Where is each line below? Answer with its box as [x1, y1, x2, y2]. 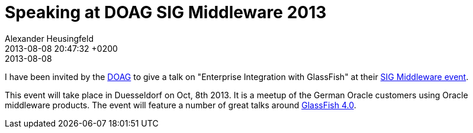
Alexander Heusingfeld [5, 33, 94, 44]
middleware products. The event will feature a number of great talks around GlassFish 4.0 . [5, 99, 356, 110]
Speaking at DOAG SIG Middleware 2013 [5, 2, 327, 22]
